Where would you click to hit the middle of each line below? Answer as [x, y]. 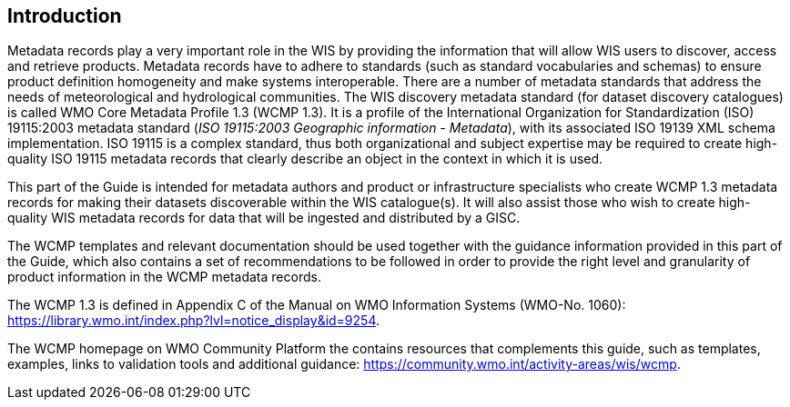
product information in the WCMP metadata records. [164, 277]
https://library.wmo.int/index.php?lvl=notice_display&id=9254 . [194, 321]
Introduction [65, 16]
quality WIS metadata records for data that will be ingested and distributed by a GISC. [264, 218]
